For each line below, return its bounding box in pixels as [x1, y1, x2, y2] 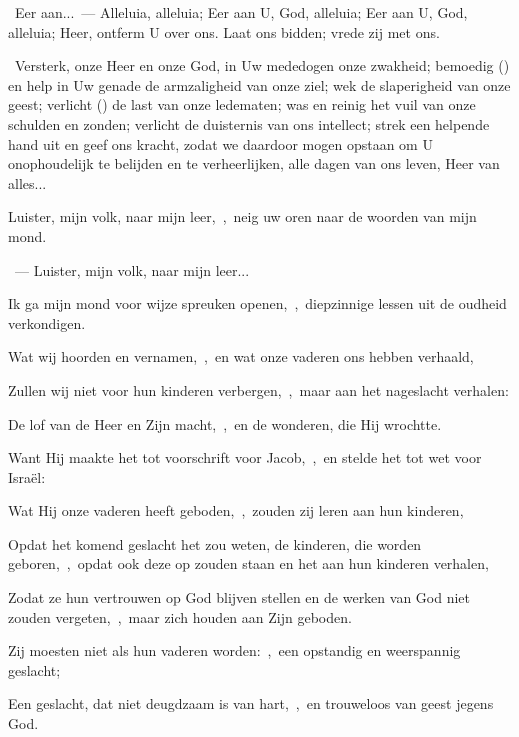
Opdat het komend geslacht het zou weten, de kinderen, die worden [8, 533, 422, 554]
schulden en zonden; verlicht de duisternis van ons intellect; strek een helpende [8, 113, 490, 134]
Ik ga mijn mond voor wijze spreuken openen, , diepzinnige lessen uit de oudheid [8, 293, 507, 314]
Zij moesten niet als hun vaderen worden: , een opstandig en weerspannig [8, 640, 461, 661]
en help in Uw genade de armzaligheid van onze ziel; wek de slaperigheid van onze [8, 74, 511, 95]
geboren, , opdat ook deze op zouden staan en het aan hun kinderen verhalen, [8, 553, 489, 574]
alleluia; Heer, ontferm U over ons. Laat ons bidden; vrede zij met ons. [8, 21, 440, 42]
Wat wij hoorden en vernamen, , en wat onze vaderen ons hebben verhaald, [8, 346, 474, 367]
